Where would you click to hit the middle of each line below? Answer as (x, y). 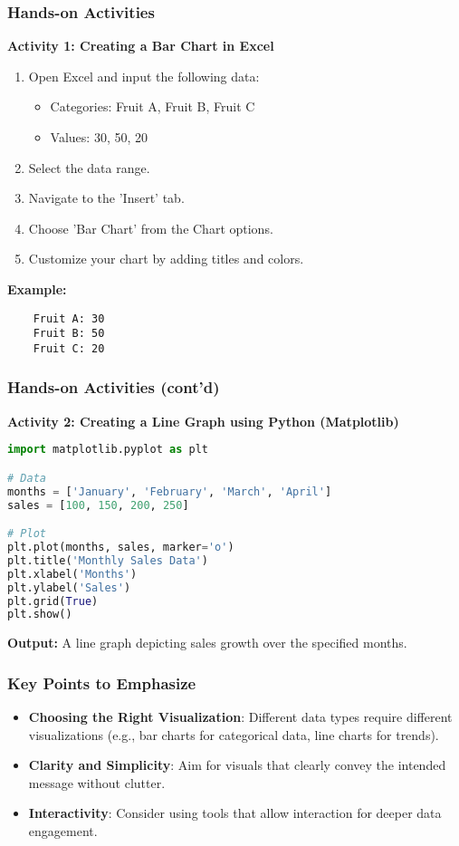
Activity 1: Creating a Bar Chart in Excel (141, 46)
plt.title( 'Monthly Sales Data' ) (108, 560)
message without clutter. (97, 782)
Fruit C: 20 (69, 348)
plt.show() (40, 615)
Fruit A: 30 (69, 318)
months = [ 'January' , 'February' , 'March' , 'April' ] (170, 491)
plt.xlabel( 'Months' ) (72, 574)
